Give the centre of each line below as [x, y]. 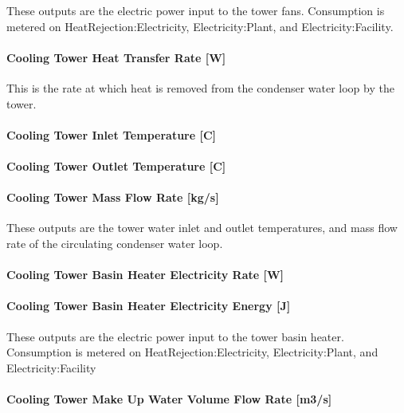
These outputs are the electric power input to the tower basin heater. [175, 336]
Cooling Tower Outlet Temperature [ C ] [116, 165]
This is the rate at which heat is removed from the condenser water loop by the [200, 87]
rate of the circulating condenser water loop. [115, 243]
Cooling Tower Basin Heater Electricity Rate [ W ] [145, 275]
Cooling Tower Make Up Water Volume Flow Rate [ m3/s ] [169, 398]
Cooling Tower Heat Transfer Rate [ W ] [116, 57]
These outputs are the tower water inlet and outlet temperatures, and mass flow [202, 228]
